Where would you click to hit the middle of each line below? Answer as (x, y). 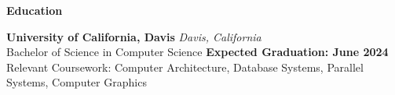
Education (35, 10)
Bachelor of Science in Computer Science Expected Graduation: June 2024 (197, 52)
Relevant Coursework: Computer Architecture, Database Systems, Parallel (185, 67)
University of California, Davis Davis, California (134, 36)
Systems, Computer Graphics (77, 82)
